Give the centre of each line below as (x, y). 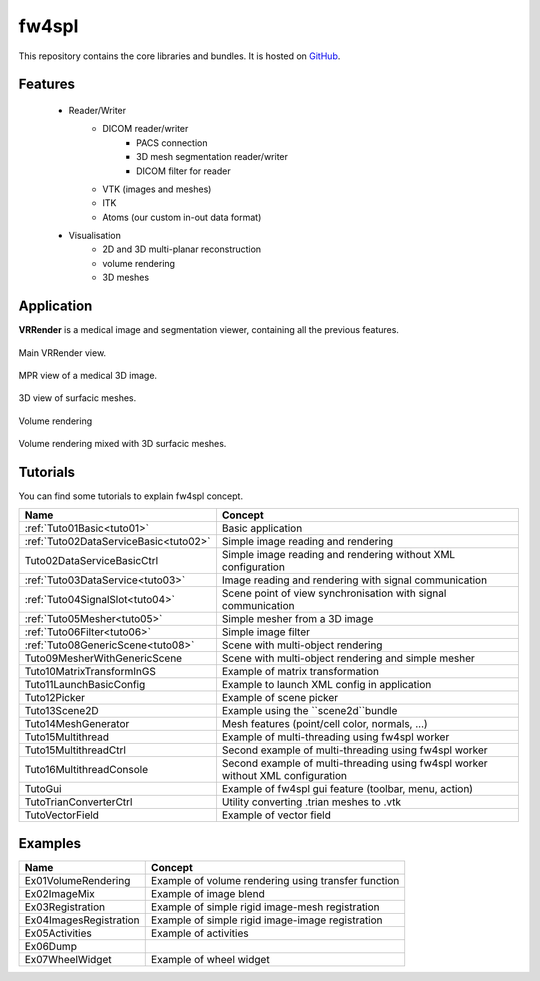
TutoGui (43, 789)
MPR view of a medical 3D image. (88, 375)
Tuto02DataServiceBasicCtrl (91, 561)
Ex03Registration (64, 907)
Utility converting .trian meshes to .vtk (311, 802)
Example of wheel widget (210, 959)
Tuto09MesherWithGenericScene (103, 658)
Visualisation (95, 236)
